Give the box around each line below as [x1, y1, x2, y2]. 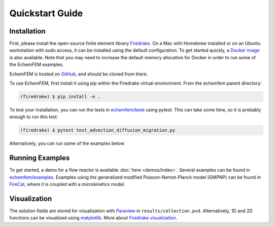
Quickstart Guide [9, 8, 83, 19]
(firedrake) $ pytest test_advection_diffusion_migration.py [20, 127, 176, 133]
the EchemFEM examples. [9, 61, 64, 68]
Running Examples [9, 154, 70, 162]
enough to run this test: [9, 114, 58, 120]
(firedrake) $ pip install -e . [20, 94, 101, 99]
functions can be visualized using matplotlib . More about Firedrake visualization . [9, 215, 178, 221]
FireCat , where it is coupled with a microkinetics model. [9, 181, 125, 187]
